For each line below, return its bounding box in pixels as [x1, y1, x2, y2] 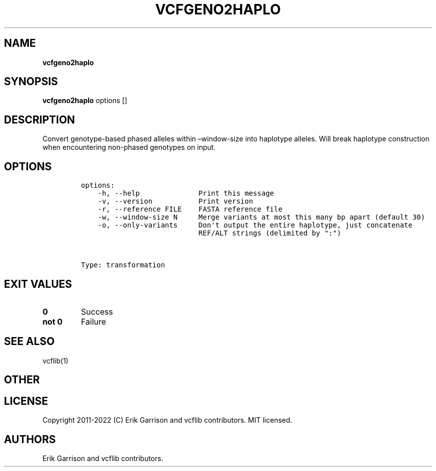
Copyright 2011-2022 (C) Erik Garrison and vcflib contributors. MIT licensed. [42, 416, 293, 425]
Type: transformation [81, 261, 165, 269]
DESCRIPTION [4, 113, 75, 126]
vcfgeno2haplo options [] [42, 96, 127, 105]
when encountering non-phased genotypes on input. [42, 143, 216, 152]
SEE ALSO [4, 335, 55, 348]
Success [81, 306, 113, 317]
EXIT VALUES [4, 277, 72, 290]
